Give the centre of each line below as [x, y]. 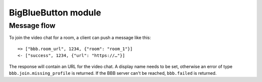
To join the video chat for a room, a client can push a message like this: [80, 38]
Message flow [32, 26]
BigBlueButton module [55, 13]
